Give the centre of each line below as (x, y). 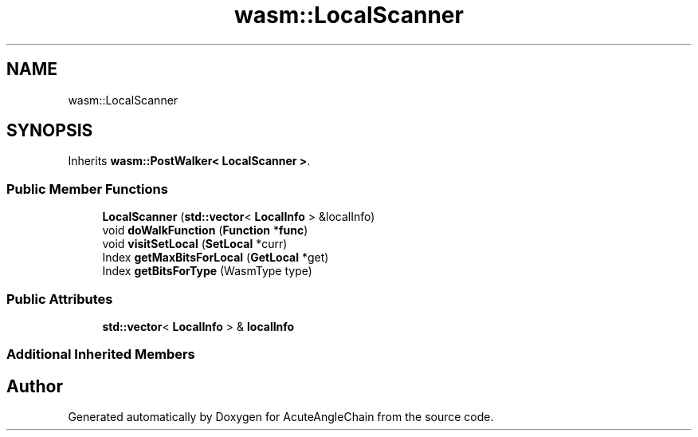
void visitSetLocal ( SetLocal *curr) (195, 244)
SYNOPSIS (50, 131)
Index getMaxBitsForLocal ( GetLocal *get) (216, 258)
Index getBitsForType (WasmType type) (207, 271)
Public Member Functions (87, 189)
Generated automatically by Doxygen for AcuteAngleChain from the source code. (281, 417)
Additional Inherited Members (101, 354)
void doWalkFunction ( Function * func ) (205, 230)
